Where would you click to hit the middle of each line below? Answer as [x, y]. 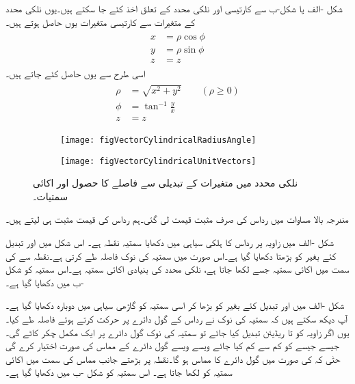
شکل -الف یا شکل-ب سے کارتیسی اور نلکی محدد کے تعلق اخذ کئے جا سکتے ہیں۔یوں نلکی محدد [174, 8]
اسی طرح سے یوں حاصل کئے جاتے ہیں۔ [76, 73]
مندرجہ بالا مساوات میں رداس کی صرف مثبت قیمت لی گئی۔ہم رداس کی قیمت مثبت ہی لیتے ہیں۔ [177, 219]
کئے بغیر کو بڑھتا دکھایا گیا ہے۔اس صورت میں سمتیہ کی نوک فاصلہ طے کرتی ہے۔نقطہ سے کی [171, 255]
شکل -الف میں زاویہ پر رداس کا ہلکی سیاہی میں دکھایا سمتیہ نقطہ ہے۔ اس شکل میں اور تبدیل [170, 242]
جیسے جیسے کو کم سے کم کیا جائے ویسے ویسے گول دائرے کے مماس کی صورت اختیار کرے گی [172, 345]
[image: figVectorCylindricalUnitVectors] [158, 161]
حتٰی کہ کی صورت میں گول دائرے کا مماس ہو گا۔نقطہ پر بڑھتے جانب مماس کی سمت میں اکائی [173, 358]
